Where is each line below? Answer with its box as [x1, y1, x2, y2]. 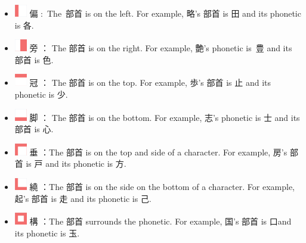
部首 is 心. [14, 123, 54, 135]
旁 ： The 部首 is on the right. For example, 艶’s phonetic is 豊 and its [29, 42, 292, 54]
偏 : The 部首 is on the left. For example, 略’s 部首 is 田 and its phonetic [29, 7, 301, 19]
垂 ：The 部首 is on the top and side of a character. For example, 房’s [29, 145, 288, 158]
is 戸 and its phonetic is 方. [26, 157, 126, 170]
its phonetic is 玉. [14, 226, 80, 239]
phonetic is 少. [14, 88, 68, 100]
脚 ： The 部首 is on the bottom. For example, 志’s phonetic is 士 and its [29, 111, 300, 123]
